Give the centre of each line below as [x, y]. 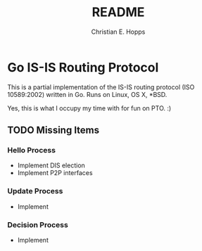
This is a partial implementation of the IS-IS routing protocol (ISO [101, 87]
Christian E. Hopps [118, 32]
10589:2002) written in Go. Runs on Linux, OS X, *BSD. [87, 94]
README [118, 12]
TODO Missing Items [53, 130]
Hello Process [32, 150]
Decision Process [38, 224]
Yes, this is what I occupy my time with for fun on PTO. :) [89, 108]
